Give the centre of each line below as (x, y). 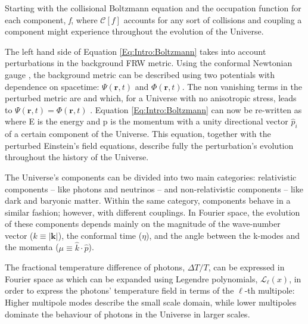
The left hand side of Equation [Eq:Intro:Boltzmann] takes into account (136, 51)
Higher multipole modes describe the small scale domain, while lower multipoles (151, 302)
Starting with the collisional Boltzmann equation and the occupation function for (153, 8)
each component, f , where (51, 19)
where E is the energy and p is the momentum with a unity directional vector (147, 121)
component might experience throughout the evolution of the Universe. (134, 31)
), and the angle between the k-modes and (223, 235)
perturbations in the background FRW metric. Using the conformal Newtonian (149, 63)
